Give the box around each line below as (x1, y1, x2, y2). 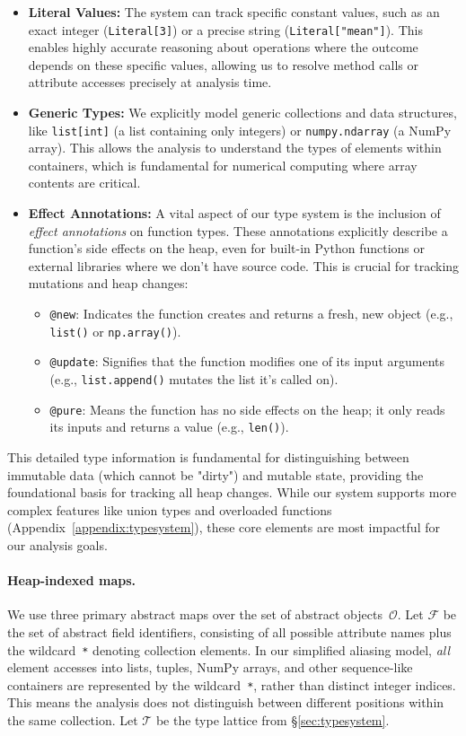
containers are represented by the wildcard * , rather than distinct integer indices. (7, 675, 456, 694)
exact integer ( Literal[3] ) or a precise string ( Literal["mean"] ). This (28, 20, 423, 39)
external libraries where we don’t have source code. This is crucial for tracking (28, 256, 460, 275)
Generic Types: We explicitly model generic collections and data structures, (28, 103, 457, 122)
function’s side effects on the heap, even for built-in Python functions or (28, 239, 426, 258)
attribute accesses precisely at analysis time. (28, 73, 272, 92)
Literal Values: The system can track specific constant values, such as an (28, 3, 440, 21)
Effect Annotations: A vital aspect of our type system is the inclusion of (28, 204, 441, 223)
